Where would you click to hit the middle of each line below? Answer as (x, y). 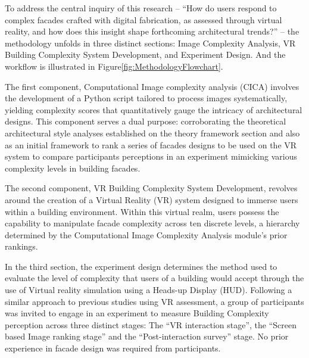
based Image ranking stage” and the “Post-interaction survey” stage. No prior (147, 336)
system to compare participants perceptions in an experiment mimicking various (151, 156)
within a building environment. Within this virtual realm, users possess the (142, 211)
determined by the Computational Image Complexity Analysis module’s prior (146, 234)
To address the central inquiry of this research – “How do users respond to (141, 8)
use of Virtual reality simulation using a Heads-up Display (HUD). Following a (149, 290)
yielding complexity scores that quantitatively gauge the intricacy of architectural (154, 109)
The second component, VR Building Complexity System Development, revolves (151, 188)
